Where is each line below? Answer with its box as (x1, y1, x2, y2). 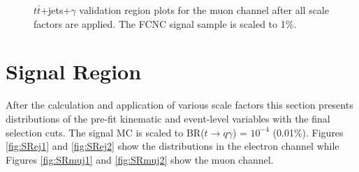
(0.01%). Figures (272, 125, 344, 139)
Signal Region (6, 57, 142, 86)
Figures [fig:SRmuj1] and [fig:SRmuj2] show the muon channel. (6, 152, 274, 166)
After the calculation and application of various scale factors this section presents (6, 97, 353, 112)
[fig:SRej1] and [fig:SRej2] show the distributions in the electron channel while (6, 139, 339, 153)
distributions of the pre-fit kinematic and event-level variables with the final (6, 111, 330, 125)
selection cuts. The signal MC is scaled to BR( (6, 125, 205, 139)
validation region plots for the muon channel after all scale (79, 3, 329, 17)
